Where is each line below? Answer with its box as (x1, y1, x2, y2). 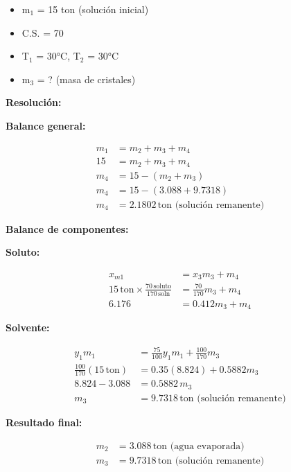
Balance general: (6, 118, 86, 132)
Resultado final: (6, 414, 82, 429)
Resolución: (6, 95, 62, 110)
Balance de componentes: (6, 221, 129, 236)
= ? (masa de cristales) (37, 71, 136, 86)
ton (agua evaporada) (152, 441, 245, 451)
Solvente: (6, 320, 50, 335)
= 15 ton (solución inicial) (37, 2, 149, 16)
